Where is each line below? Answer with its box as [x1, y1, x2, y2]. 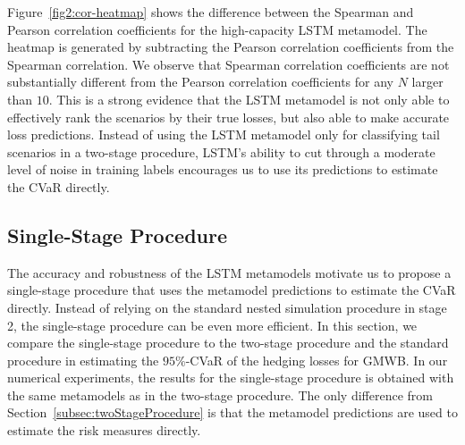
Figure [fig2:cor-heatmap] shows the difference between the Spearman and [7, 3, 414, 21]
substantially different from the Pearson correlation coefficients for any [7, 72, 394, 91]
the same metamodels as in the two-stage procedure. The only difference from [7, 385, 433, 404]
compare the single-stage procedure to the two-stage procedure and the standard [7, 333, 449, 352]
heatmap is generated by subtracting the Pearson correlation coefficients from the [7, 38, 454, 56]
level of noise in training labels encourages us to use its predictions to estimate [7, 160, 438, 179]
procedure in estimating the [7, 350, 159, 369]
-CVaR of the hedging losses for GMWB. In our [185, 350, 448, 369]
